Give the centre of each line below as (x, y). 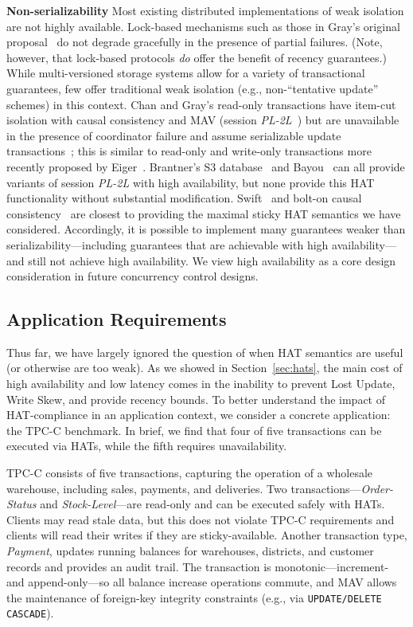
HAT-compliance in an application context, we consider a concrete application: (199, 415)
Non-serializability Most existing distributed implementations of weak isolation (205, 10)
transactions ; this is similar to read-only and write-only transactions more (189, 151)
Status (21, 504)
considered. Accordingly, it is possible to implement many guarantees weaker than (206, 229)
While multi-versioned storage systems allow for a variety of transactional (186, 73)
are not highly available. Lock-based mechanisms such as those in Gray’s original (203, 26)
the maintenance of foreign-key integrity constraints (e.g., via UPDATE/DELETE (194, 597)
